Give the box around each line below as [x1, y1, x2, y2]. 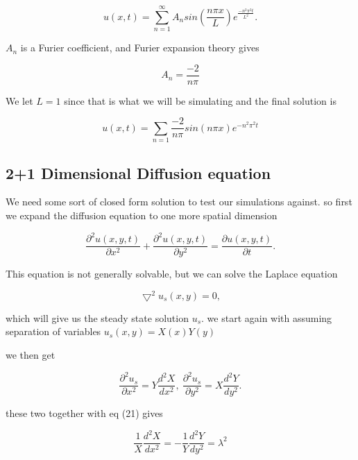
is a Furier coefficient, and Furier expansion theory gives [20, 40, 259, 55]
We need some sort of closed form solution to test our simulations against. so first [6, 194, 352, 209]
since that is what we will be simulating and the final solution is [64, 93, 336, 108]
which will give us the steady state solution [6, 310, 189, 325]
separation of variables [6, 324, 101, 339]
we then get [6, 347, 56, 361]
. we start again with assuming [201, 310, 332, 325]
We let [6, 93, 33, 108]
